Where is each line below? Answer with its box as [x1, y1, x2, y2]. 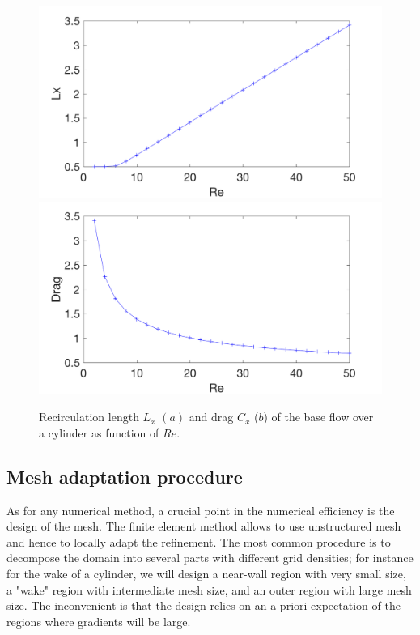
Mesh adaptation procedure [6, 463, 243, 488]
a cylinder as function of [39, 424, 159, 441]
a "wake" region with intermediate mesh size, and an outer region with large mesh [6, 581, 412, 598]
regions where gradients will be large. [6, 612, 191, 629]
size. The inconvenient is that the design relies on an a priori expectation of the [6, 597, 401, 614]
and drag [189, 408, 234, 425]
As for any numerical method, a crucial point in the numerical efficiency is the [6, 501, 395, 518]
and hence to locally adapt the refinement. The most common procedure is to [6, 533, 391, 550]
